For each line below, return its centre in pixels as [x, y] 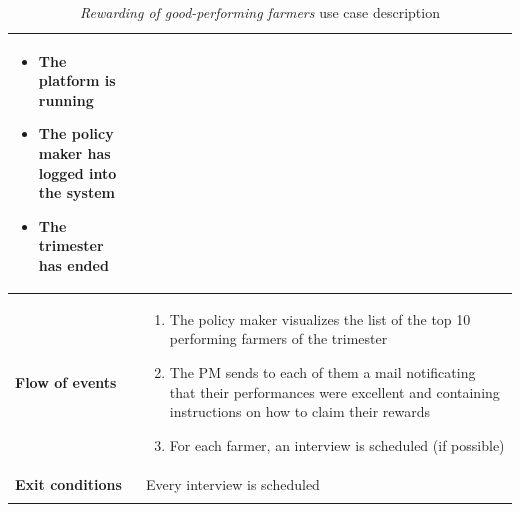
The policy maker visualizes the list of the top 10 [320, 318]
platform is [77, 80]
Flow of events [66, 381]
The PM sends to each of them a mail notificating [322, 371]
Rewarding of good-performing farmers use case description [260, 12]
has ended [73, 264]
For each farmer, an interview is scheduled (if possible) [337, 444]
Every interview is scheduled [233, 483]
